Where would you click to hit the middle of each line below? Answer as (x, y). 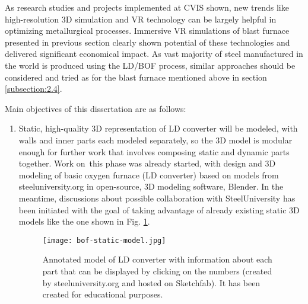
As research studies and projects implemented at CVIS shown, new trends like (147, 7)
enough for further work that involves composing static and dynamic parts (154, 151)
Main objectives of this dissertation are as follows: (96, 108)
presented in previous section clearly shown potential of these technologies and (147, 42)
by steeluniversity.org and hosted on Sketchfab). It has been (151, 282)
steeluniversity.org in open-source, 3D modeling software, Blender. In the (151, 186)
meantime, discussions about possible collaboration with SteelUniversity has (157, 198)
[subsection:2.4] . (34, 89)
